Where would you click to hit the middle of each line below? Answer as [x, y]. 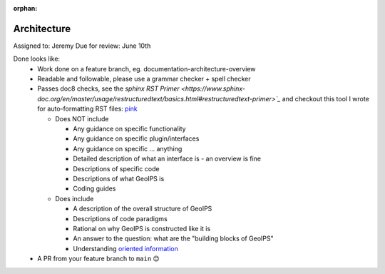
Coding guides [94, 188]
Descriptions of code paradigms [120, 218]
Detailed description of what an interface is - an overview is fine [167, 159]
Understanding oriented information [125, 248]
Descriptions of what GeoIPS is [119, 178]
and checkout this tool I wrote [326, 98]
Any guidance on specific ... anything [128, 148]
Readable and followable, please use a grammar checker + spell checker [144, 79]
